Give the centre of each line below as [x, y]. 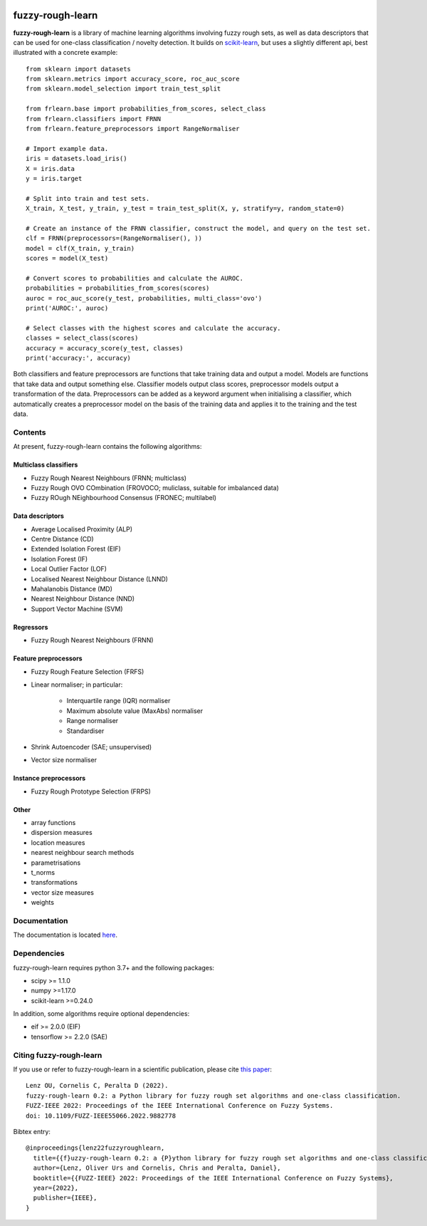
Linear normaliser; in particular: [77, 685]
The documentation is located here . [65, 935]
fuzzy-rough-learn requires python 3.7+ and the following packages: [114, 967]
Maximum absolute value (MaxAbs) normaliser [135, 711]
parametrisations [56, 863]
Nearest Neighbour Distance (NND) [83, 599]
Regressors [31, 627]
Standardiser [85, 731]
